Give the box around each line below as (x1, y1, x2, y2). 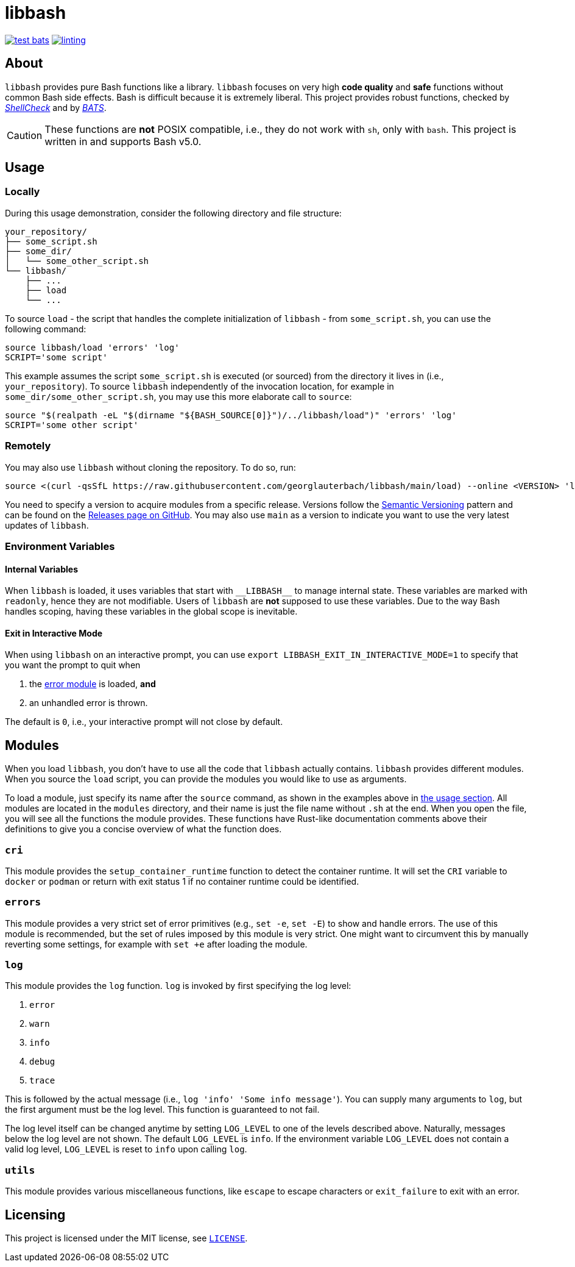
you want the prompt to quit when (5, 660, 141, 671)
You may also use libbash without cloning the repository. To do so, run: (5, 462, 296, 473)
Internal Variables (5, 563, 78, 574)
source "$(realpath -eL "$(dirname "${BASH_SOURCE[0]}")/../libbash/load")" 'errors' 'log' (5, 410, 457, 420)
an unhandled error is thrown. (29, 698, 148, 708)
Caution (7, 129, 43, 141)
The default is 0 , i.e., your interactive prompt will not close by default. (5, 716, 283, 727)
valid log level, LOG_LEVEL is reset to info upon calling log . (5, 1144, 247, 1155)
